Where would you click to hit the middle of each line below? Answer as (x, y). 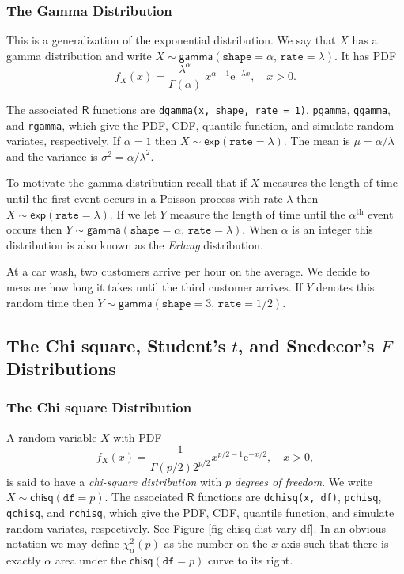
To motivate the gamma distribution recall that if (126, 182)
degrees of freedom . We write (304, 481)
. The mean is (317, 141)
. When (260, 229)
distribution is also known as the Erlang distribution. (135, 244)
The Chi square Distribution (99, 407)
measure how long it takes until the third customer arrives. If (155, 287)
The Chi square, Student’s (116, 345)
